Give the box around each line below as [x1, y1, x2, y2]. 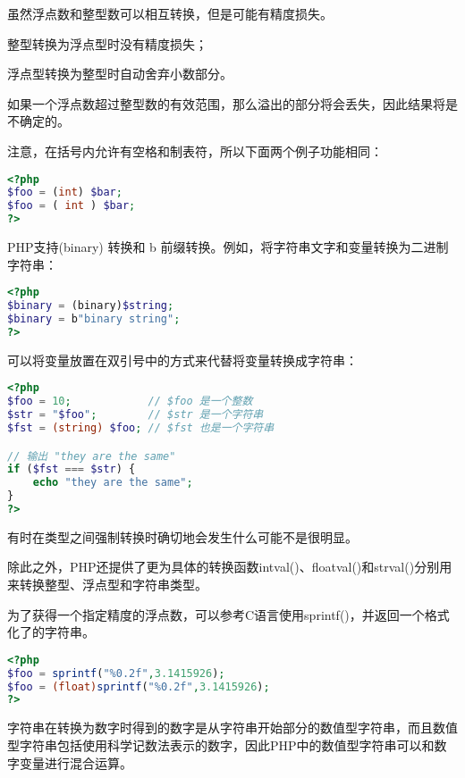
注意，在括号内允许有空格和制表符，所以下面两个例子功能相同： [7, 141, 383, 160]
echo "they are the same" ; [32, 476, 193, 489]
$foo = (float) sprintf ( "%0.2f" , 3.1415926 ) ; [7, 680, 270, 693]
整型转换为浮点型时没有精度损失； [7, 34, 207, 53]
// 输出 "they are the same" [7, 449, 176, 463]
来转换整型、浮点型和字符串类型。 [7, 575, 207, 594]
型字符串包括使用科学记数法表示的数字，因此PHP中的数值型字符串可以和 [7, 735, 435, 754]
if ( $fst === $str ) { [7, 463, 136, 476]
